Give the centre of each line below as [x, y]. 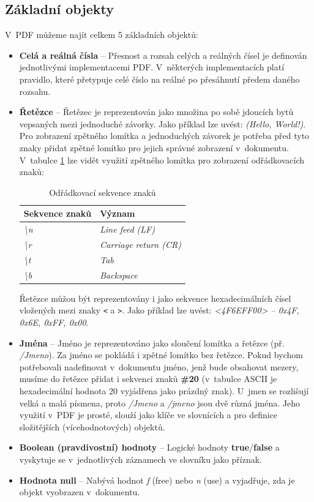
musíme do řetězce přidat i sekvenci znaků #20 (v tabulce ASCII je [148, 379]
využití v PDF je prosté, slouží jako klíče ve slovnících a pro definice [148, 415]
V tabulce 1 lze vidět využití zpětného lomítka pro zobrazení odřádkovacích [162, 159]
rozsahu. [35, 91]
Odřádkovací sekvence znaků [103, 192]
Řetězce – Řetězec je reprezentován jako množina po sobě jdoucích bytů [156, 112]
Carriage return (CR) [140, 245]
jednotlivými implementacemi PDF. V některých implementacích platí [152, 67]
